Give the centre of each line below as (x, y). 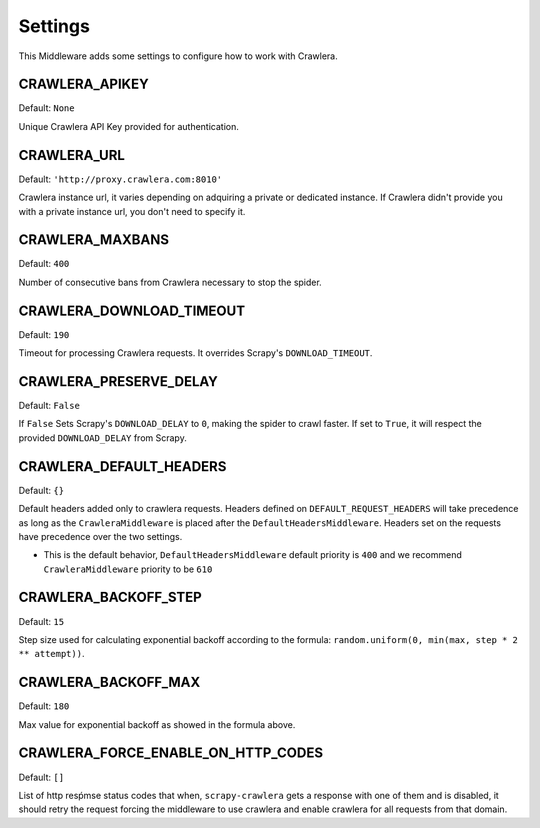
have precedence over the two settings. (100, 536)
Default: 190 (44, 334)
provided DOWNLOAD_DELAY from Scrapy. (102, 437)
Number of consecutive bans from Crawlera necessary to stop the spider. (170, 282)
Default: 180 (44, 706)
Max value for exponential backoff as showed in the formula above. (157, 724)
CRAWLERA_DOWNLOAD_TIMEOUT (131, 310)
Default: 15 (41, 621)
